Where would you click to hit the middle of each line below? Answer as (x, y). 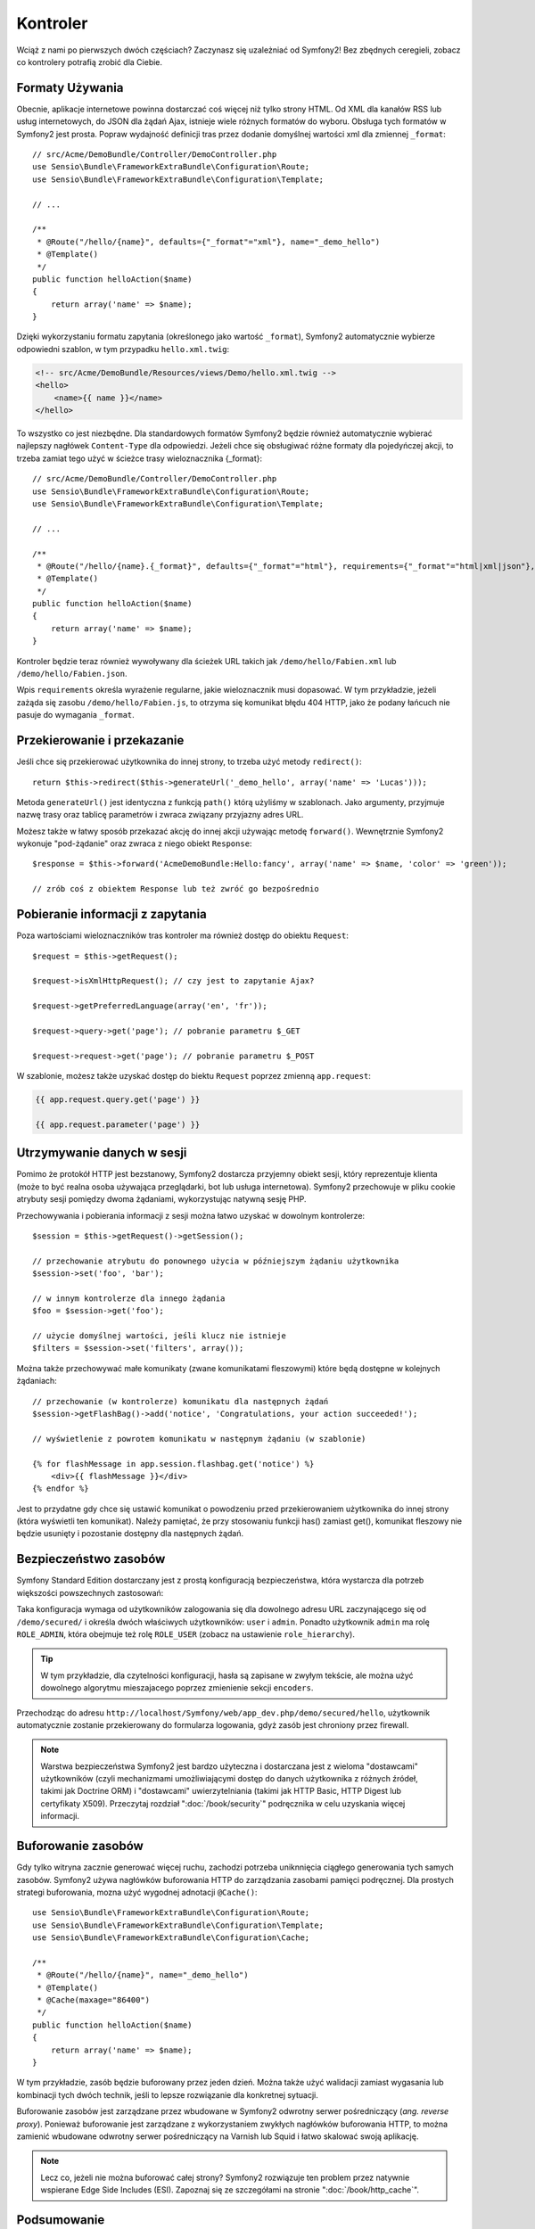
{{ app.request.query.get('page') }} (118, 1100)
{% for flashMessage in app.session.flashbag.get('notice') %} (173, 1464)
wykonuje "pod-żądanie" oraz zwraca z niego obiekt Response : (134, 843)
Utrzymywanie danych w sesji (102, 1153)
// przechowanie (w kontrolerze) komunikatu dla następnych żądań (181, 1401)
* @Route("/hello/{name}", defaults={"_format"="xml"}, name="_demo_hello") (209, 242)
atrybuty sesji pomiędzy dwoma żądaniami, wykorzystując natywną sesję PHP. (161, 1199)
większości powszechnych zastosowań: (90, 1592)
